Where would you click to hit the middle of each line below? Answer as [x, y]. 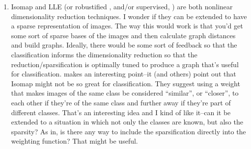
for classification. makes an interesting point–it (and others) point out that [124, 74]
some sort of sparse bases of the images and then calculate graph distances [123, 35]
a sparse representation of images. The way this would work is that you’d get [127, 26]
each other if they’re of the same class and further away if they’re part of [121, 102]
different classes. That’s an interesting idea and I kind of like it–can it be [121, 112]
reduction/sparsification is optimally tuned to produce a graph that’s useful [125, 64]
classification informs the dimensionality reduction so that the [104, 54]
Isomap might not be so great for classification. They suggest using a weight [125, 83]
